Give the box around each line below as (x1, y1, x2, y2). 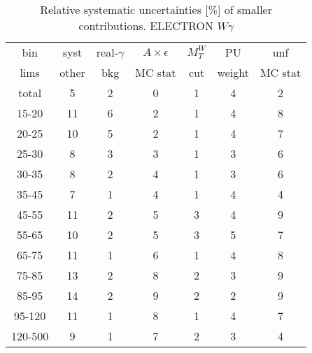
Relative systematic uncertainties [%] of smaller (40, 1, 272, 17)
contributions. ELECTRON (78, 17, 214, 34)
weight (217, 64, 249, 80)
